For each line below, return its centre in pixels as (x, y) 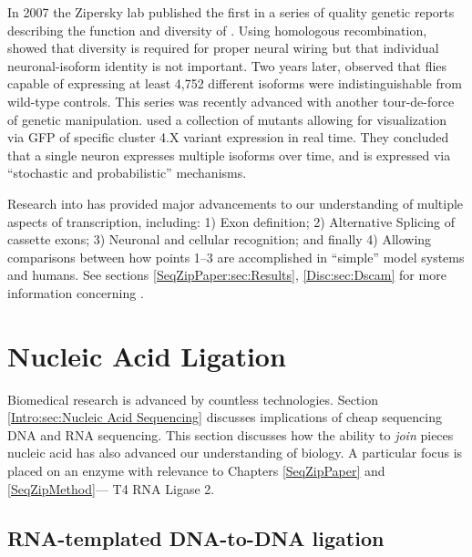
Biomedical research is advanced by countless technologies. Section (193, 399)
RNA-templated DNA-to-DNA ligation (196, 537)
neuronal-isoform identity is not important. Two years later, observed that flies (227, 65)
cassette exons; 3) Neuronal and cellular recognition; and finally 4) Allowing (220, 239)
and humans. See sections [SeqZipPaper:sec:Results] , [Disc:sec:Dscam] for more (227, 275)
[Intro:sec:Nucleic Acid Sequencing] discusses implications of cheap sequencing (225, 417)
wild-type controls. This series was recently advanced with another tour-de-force (231, 101)
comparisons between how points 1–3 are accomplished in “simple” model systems (236, 257)
